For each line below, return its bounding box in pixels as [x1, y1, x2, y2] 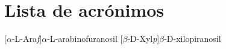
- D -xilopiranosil [164, 32, 221, 45]
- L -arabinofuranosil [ [47, 32, 123, 45]
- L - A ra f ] [11, 32, 42, 45]
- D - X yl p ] [127, 32, 160, 45]
